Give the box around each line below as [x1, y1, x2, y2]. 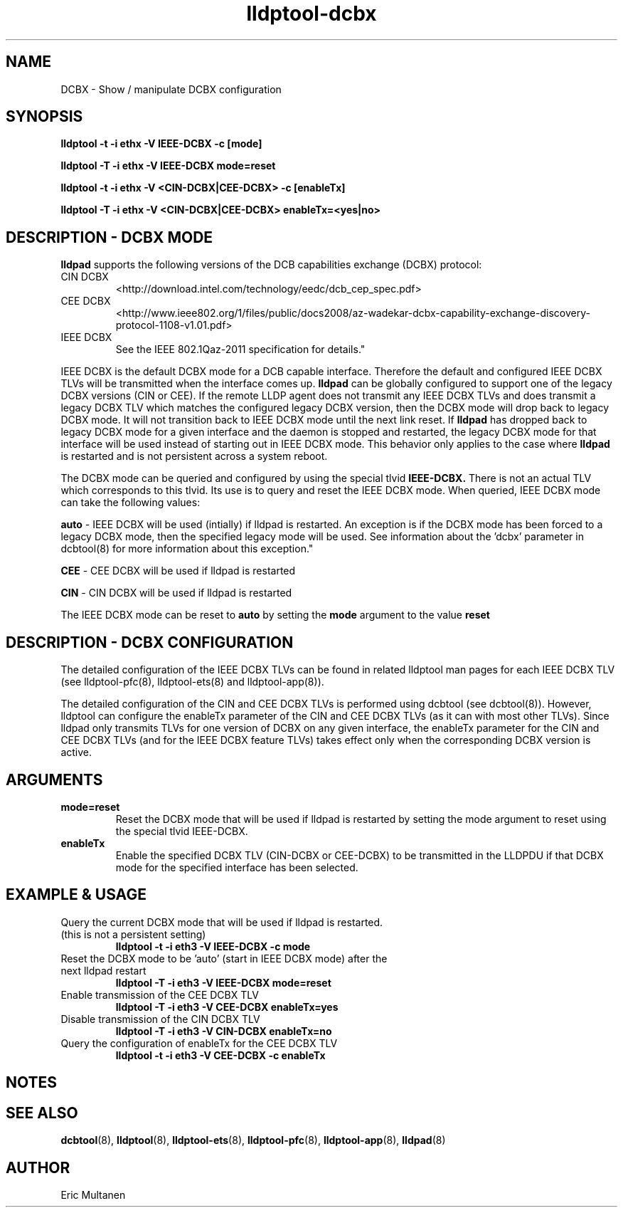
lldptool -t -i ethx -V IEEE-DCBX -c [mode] [60, 137, 262, 150]
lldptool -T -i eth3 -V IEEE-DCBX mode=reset [115, 976, 331, 989]
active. [60, 746, 92, 759]
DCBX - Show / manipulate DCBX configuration [60, 83, 282, 95]
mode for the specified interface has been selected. [115, 861, 358, 873]
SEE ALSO [6, 1103, 78, 1122]
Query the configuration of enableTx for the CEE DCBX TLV [60, 1036, 338, 1049]
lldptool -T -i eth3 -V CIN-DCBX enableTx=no [115, 1024, 332, 1037]
